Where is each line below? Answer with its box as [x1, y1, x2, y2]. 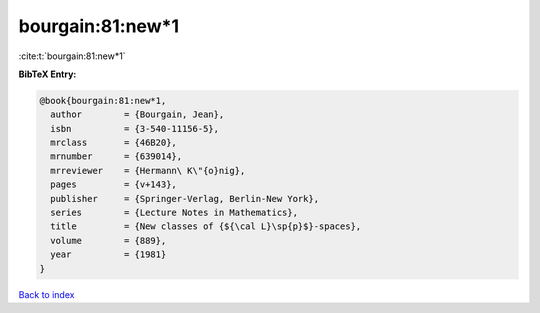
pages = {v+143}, [50, 179, 177, 190]
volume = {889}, [50, 235, 167, 246]
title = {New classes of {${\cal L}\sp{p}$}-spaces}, [50, 221, 362, 232]
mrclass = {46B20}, [50, 137, 177, 149]
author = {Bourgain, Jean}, [50, 109, 225, 120]
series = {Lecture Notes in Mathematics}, [50, 207, 299, 219]
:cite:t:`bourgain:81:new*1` [18, 50, 126, 62]
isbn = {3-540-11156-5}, [50, 123, 220, 134]
